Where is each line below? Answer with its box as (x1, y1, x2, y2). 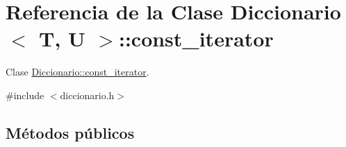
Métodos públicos (6, 121, 135, 143)
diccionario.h (60, 87, 115, 102)
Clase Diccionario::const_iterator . (6, 64, 149, 79)
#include (6, 87, 44, 102)
